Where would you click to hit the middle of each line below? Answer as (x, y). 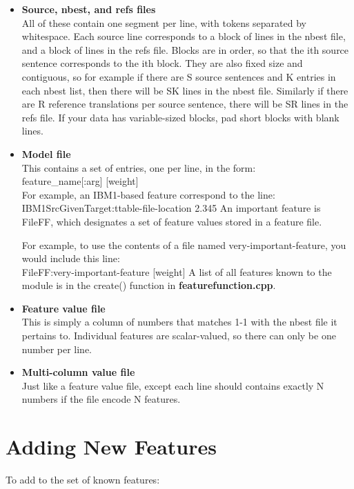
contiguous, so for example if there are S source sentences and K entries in (179, 76)
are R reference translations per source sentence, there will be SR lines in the (185, 104)
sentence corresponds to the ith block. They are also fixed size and (162, 63)
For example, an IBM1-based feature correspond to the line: (148, 194)
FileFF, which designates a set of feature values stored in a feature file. (172, 221)
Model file (46, 153)
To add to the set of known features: (83, 480)
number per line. (57, 349)
